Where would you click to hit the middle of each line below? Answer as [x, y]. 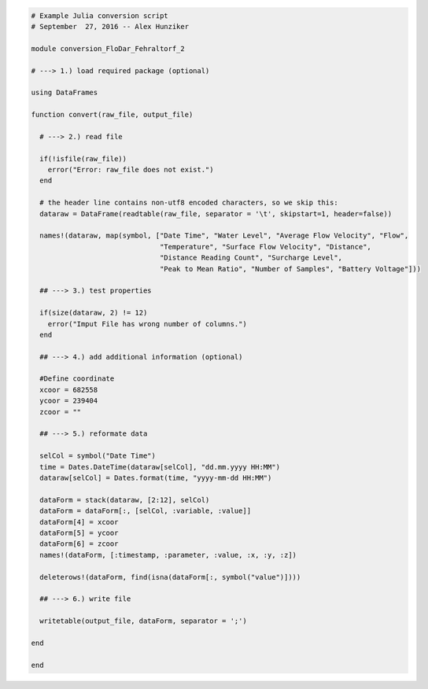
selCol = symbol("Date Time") [98, 456]
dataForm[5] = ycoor [79, 532]
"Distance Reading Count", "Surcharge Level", [251, 258]
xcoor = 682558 [69, 390]
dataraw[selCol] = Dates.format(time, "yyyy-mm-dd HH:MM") [156, 478]
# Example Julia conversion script [100, 15]
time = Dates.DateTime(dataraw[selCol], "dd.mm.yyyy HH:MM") [160, 467]
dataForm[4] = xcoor [79, 522]
